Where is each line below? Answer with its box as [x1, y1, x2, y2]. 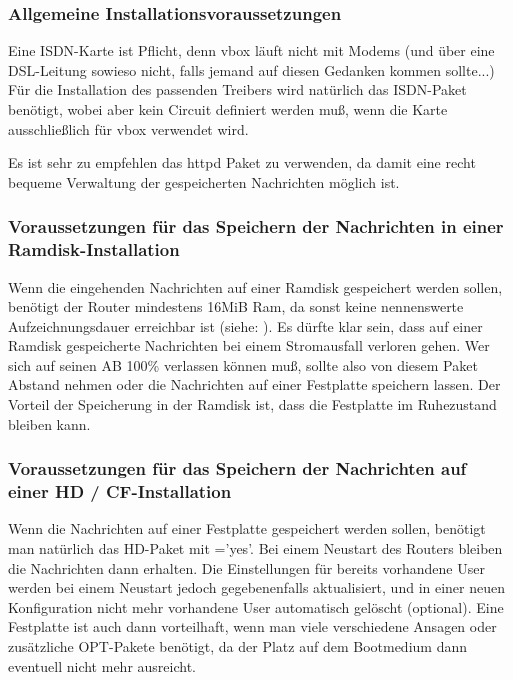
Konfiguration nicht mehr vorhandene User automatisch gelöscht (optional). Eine [8, 596, 504, 617]
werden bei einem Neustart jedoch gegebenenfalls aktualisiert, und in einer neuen [8, 577, 506, 598]
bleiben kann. [8, 413, 91, 434]
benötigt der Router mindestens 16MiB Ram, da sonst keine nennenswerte [8, 296, 464, 317]
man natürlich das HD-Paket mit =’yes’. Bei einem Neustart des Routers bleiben [8, 538, 503, 558]
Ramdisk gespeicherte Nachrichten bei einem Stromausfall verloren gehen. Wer [8, 335, 490, 356]
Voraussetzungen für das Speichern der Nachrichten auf [8, 456, 467, 481]
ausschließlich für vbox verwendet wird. [8, 118, 249, 139]
